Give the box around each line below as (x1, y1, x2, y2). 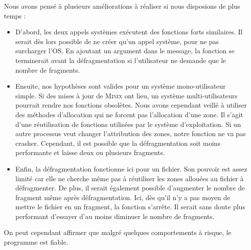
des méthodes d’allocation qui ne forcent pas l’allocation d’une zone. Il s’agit (15, 109, 243, 119)
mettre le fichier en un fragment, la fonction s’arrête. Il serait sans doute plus (15, 202, 245, 212)
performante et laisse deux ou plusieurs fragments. (15, 147, 165, 157)
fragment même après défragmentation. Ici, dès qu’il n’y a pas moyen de (15, 192, 230, 202)
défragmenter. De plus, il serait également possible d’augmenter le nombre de (15, 183, 245, 193)
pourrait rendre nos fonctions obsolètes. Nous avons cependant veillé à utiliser (15, 100, 247, 110)
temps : (4, 10, 26, 20)
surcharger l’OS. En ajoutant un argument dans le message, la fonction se (15, 46, 234, 56)
